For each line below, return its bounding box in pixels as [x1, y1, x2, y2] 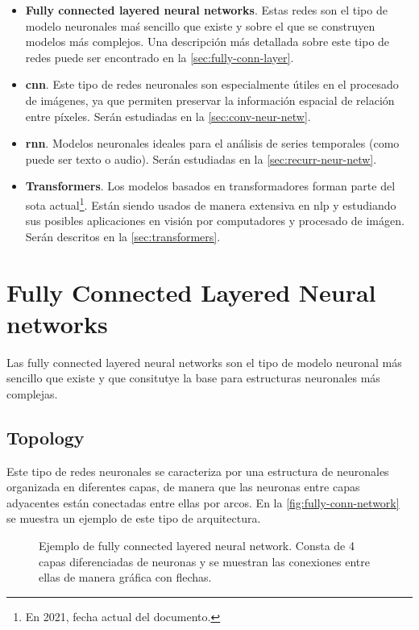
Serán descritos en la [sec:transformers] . [25, 227, 221, 244]
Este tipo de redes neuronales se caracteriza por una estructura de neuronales [6, 462, 389, 479]
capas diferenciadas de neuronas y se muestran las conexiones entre [39, 553, 370, 570]
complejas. [6, 385, 58, 402]
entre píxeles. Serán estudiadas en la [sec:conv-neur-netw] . [25, 107, 311, 124]
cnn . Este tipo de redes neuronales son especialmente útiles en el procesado [25, 76, 399, 93]
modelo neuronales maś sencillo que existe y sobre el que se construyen [25, 17, 375, 34]
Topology [6, 424, 85, 449]
